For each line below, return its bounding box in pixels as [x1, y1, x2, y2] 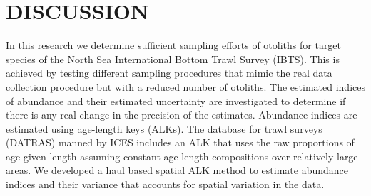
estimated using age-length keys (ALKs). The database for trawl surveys [6, 121, 322, 136]
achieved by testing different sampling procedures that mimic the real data [6, 65, 332, 80]
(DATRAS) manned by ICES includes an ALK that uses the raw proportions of [6, 135, 355, 150]
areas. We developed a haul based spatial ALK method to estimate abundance [6, 163, 349, 178]
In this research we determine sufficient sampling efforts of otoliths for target [6, 38, 342, 53]
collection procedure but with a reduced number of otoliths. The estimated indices [6, 79, 365, 94]
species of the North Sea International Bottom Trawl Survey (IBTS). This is [6, 51, 340, 66]
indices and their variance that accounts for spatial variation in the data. [6, 177, 325, 192]
